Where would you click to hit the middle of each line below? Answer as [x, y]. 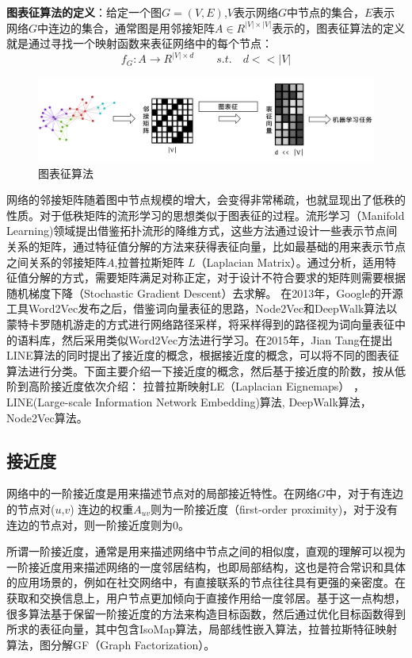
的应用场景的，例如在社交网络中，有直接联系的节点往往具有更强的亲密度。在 [206, 582]
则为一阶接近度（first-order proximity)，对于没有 [274, 508]
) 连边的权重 [102, 508]
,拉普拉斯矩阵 [149, 262]
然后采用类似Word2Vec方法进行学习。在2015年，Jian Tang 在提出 [227, 339]
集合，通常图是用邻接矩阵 [149, 27]
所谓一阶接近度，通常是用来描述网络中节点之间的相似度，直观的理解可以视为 [206, 551]
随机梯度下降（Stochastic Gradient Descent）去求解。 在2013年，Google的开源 [205, 292]
